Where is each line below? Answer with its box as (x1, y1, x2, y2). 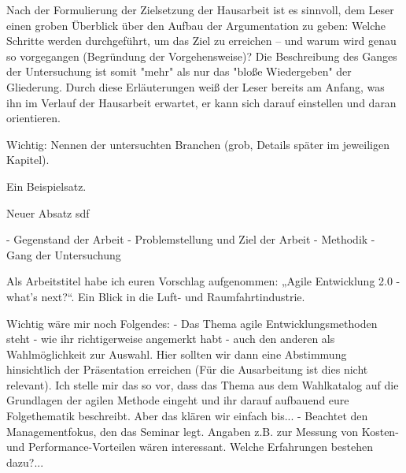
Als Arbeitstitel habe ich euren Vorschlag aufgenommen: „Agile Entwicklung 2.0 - (6, 273, 400, 289)
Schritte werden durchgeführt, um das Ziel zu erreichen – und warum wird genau (6, 32, 397, 49)
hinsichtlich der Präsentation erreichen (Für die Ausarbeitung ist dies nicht (6, 361, 368, 378)
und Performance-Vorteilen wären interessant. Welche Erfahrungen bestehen (6, 438, 374, 455)
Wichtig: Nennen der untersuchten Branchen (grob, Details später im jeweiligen (6, 136, 389, 152)
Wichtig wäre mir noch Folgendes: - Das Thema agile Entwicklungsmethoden (6, 315, 378, 331)
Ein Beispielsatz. (6, 177, 87, 194)
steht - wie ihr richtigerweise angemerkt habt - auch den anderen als (6, 330, 335, 347)
